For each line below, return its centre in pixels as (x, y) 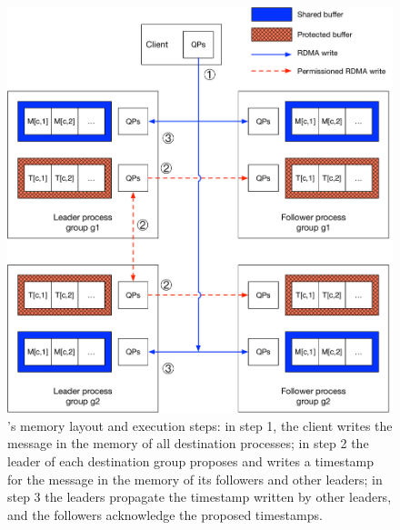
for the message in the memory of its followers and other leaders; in (195, 479)
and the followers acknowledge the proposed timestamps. (165, 514)
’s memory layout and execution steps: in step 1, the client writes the (200, 425)
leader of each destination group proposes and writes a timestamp (191, 461)
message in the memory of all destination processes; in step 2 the (188, 443)
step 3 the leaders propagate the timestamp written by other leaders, (200, 497)
